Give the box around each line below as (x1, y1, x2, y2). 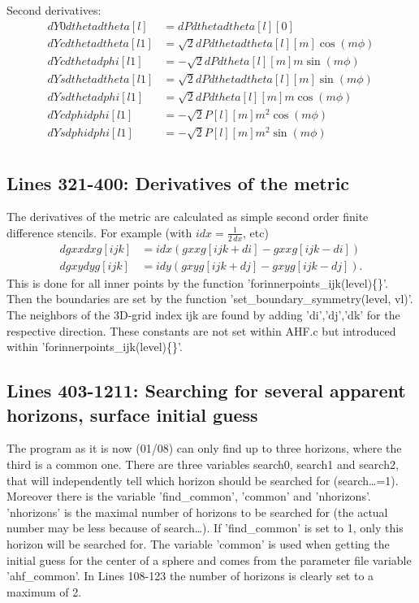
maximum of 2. (6, 583, 82, 600)
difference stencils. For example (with (6, 223, 192, 241)
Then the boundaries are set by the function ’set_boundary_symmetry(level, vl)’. (6, 290, 413, 307)
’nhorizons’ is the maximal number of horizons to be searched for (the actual (6, 503, 388, 520)
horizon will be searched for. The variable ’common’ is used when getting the (6, 535, 390, 552)
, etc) (243, 223, 269, 241)
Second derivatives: (6, 2, 102, 18)
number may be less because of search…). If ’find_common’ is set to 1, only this (6, 519, 404, 536)
